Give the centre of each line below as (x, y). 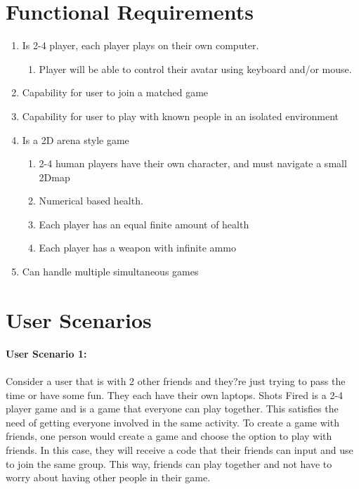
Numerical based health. (91, 201)
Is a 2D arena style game (76, 139)
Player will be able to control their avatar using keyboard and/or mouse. (195, 69)
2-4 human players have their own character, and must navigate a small (193, 163)
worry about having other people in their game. (108, 477)
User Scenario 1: (46, 353)
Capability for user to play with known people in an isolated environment (181, 116)
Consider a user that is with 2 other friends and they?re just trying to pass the (176, 380)
